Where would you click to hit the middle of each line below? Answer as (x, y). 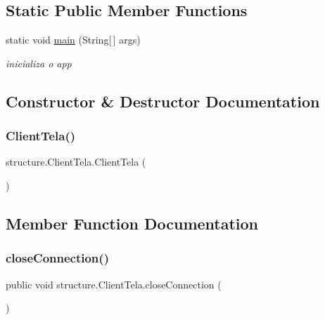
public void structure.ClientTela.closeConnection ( (114, 284)
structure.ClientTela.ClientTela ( (76, 162)
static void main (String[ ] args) (73, 40)
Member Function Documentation (132, 223)
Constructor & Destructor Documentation (163, 101)
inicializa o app (39, 63)
